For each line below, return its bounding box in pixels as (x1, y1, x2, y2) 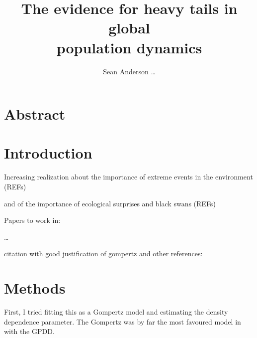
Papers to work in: (4, 215, 61, 225)
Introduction (4, 143, 92, 163)
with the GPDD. (4, 326, 55, 337)
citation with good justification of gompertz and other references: (4, 248, 203, 259)
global (108, 17, 150, 38)
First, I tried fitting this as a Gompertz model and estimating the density (4, 307, 228, 317)
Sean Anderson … (103, 66, 156, 76)
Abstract (4, 104, 66, 124)
